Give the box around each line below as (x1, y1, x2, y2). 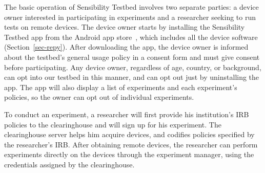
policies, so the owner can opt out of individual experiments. (4, 92, 194, 102)
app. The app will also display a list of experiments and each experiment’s (4, 81, 237, 92)
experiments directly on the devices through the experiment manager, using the (4, 149, 254, 160)
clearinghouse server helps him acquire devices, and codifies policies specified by (4, 129, 255, 140)
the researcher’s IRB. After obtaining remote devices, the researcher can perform (4, 139, 258, 149)
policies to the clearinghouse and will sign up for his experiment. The (4, 119, 221, 129)
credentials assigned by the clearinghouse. (4, 159, 135, 169)
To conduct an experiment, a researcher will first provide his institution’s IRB (4, 109, 249, 119)
